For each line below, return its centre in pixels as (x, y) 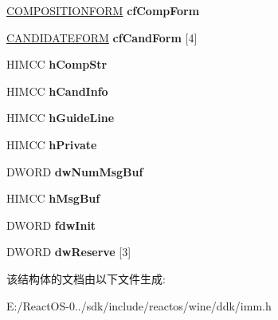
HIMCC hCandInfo (57, 91)
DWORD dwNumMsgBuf (75, 171)
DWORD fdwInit (51, 225)
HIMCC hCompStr (57, 64)
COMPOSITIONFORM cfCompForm (103, 10)
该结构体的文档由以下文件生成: (86, 278)
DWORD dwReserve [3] (69, 252)
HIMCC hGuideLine (61, 118)
